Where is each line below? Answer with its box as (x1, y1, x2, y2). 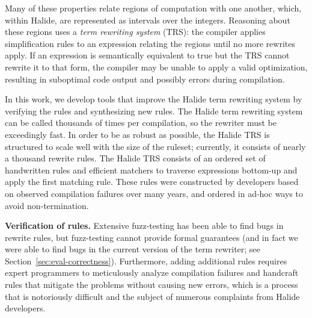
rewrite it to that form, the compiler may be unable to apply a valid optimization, (5, 60, 308, 73)
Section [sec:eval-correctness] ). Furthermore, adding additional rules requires (5, 254, 287, 267)
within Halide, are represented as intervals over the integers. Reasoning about (5, 13, 290, 26)
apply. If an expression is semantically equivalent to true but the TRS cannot (5, 49, 290, 61)
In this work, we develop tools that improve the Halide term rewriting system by (5, 93, 302, 105)
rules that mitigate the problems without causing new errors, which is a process (5, 278, 298, 291)
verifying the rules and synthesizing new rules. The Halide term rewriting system (5, 104, 303, 117)
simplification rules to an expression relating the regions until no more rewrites (5, 37, 295, 49)
